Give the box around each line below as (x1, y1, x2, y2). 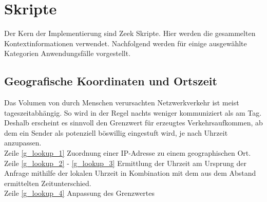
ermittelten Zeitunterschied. (4, 177, 91, 188)
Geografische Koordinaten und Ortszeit (4, 73, 217, 89)
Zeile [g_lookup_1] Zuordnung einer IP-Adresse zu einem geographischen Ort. (4, 148, 251, 158)
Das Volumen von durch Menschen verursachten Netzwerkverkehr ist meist (4, 97, 239, 108)
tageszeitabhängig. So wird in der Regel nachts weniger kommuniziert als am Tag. (4, 107, 262, 118)
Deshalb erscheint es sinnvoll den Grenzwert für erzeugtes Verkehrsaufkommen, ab (4, 117, 263, 128)
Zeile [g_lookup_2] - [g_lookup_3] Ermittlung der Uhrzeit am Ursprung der (4, 157, 246, 168)
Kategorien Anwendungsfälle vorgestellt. (4, 48, 131, 59)
